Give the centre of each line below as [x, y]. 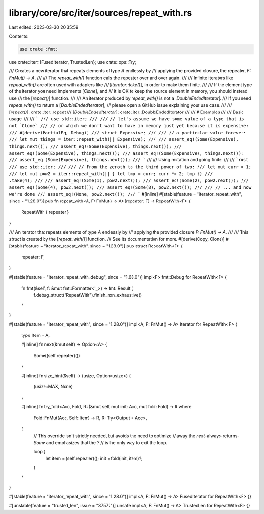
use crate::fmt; [39, 49]
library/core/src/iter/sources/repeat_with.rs [100, 13]
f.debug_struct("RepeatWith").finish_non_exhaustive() [88, 295]
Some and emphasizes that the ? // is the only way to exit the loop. [100, 443]
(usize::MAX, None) [53, 387]
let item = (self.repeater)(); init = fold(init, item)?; [94, 458]
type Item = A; [36, 335]
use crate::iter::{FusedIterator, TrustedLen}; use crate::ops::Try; [73, 62]
